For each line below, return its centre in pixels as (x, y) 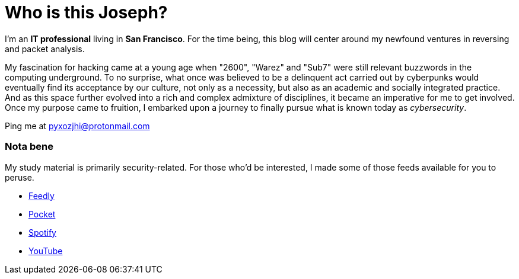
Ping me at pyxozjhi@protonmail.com (77, 126)
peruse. (20, 177)
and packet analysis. (45, 49)
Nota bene (29, 147)
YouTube (46, 251)
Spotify (42, 232)
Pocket (42, 214)
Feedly (42, 195)
